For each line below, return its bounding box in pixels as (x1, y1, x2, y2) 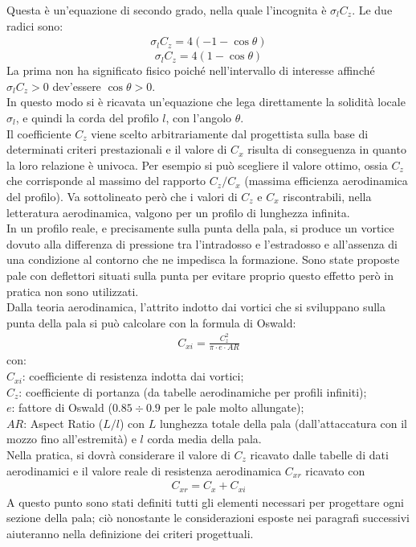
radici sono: (6, 17, 63, 34)
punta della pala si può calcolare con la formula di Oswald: (6, 314, 296, 331)
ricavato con (305, 462, 365, 479)
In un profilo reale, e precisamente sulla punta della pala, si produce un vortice (6, 220, 394, 236)
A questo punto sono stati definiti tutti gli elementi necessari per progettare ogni (6, 493, 404, 510)
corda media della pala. (147, 430, 262, 447)
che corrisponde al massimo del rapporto (6, 172, 206, 189)
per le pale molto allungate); (164, 399, 304, 416)
